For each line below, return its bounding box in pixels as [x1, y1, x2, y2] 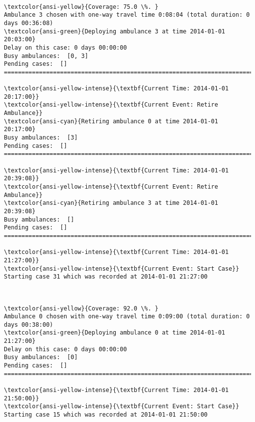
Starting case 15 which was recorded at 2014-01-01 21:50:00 [4, 411, 208, 419]
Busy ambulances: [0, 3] [4, 52, 88, 59]
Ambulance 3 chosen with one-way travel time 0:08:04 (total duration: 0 [4, 11, 250, 19]
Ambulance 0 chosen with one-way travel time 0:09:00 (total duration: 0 [4, 313, 250, 320]
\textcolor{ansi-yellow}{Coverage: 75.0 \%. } [4, 3, 158, 10]
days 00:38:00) [4, 321, 53, 328]
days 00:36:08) [4, 19, 53, 27]
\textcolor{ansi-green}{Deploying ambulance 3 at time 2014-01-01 [4, 28, 226, 35]
